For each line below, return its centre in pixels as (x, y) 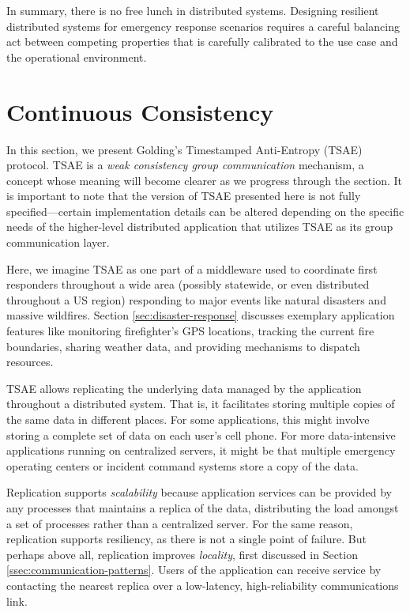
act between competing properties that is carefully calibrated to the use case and (202, 42)
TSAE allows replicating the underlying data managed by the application (184, 388)
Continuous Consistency (140, 111)
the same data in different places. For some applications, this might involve (188, 419)
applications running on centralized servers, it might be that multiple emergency (201, 450)
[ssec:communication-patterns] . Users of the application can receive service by (194, 570)
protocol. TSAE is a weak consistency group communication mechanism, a (185, 165)
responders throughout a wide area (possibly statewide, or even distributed (188, 284)
